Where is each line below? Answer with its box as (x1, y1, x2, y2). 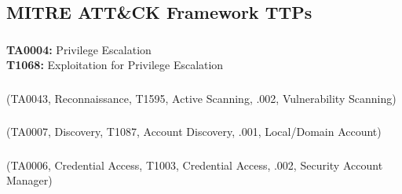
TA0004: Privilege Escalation (6, 41, 152, 57)
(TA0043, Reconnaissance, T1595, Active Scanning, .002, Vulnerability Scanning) (6, 90, 397, 106)
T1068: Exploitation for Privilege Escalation (6, 57, 224, 73)
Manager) (6, 172, 53, 189)
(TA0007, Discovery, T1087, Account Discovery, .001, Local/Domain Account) (6, 123, 382, 140)
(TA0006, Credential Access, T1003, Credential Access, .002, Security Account (6, 156, 383, 173)
